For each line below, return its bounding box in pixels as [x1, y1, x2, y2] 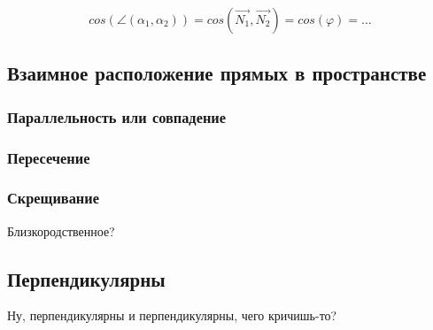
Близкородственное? [7, 221, 115, 240]
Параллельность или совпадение [7, 105, 227, 127]
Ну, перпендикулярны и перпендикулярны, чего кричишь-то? [7, 306, 337, 325]
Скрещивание [7, 187, 99, 209]
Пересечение [7, 146, 90, 168]
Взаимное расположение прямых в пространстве [7, 59, 427, 87]
